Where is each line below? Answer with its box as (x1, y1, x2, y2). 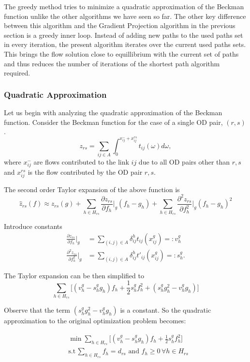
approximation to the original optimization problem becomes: (4, 316, 186, 326)
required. (4, 68, 30, 78)
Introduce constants (4, 221, 62, 231)
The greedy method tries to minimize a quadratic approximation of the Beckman (4, 1, 244, 11)
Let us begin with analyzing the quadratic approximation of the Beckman (4, 107, 222, 117)
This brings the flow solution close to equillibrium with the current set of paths (4, 48, 239, 59)
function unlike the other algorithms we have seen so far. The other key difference (4, 11, 246, 21)
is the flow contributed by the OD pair (28, 166, 143, 177)
